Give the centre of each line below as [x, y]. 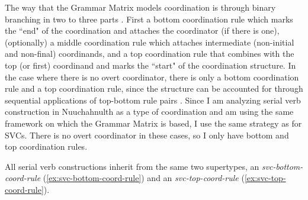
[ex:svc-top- [265, 178]
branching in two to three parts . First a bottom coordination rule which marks [149, 19]
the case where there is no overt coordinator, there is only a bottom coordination [152, 77]
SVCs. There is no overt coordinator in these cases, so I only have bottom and [147, 135]
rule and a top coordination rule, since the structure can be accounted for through [154, 88]
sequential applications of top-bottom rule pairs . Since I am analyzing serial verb [153, 100]
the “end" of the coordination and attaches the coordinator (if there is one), [142, 30]
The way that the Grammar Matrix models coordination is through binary [140, 7]
